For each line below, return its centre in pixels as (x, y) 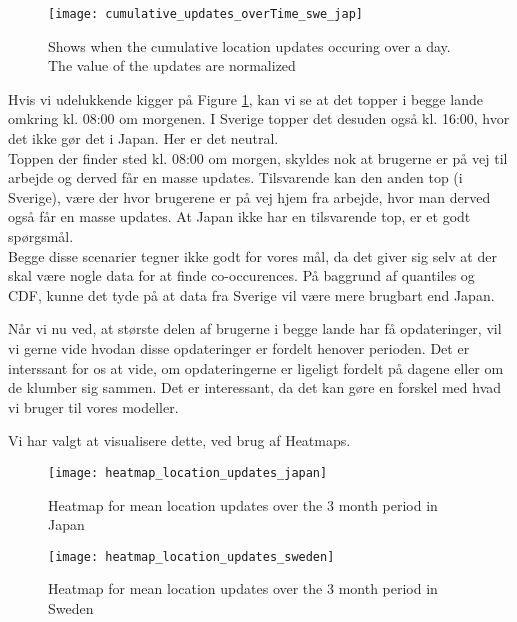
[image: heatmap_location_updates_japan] (188, 472)
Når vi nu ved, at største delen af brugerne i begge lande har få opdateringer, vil (255, 328)
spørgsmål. (41, 236)
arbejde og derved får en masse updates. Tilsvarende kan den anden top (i (235, 177)
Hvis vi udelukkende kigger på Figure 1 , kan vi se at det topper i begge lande (245, 98)
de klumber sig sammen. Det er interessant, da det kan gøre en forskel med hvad (255, 387)
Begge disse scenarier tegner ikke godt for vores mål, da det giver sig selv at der (252, 255)
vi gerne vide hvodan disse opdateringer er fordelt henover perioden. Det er (239, 347)
